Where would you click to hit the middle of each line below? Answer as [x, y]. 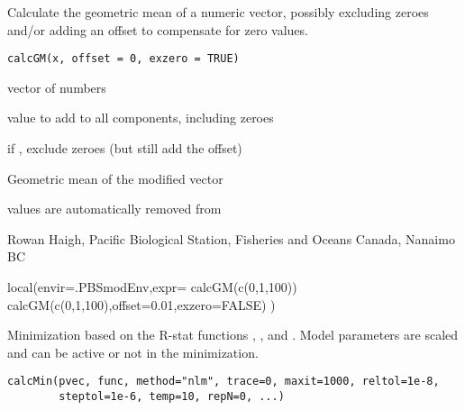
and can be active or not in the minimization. [133, 352]
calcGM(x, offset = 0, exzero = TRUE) [123, 59]
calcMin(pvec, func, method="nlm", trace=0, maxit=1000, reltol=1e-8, [223, 382]
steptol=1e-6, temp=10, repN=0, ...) [172, 397]
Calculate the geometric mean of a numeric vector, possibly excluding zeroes [218, 12]
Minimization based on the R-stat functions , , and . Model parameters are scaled [233, 335]
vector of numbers [57, 87]
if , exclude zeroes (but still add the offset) [125, 148]
